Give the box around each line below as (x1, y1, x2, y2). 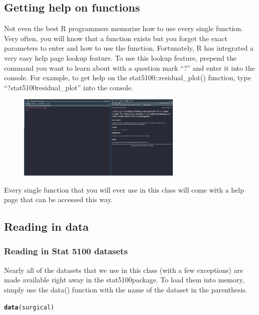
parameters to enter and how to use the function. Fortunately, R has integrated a (4, 43, 253, 53)
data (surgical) (4, 303, 55, 311)
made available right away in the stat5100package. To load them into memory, (4, 274, 244, 285)
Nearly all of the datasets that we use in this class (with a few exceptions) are (4, 264, 243, 275)
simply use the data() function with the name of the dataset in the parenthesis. (4, 284, 247, 294)
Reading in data (4, 219, 89, 234)
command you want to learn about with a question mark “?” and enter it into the (4, 62, 255, 73)
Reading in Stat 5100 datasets (4, 245, 128, 257)
